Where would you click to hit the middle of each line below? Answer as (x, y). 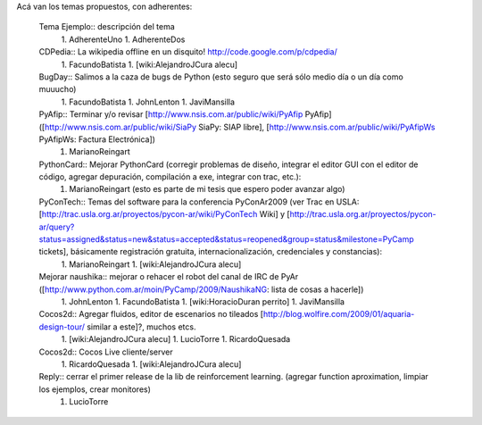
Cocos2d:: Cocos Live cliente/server (106, 352)
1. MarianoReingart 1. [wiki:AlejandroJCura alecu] (151, 264)
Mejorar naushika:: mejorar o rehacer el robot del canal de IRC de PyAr (169, 277)
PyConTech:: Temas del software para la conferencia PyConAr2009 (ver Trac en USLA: (199, 202)
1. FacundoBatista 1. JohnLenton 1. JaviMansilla (148, 102)
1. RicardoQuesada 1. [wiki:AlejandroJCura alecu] (151, 364)
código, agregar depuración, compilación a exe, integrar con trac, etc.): (170, 177)
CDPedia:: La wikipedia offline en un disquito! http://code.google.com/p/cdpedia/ (188, 52)
